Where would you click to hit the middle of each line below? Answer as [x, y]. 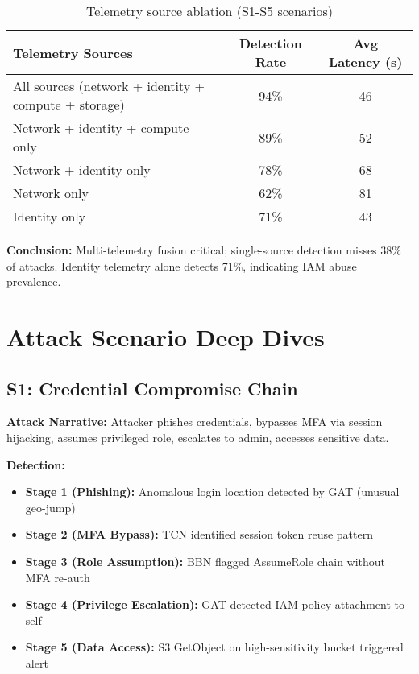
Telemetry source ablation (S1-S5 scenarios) [209, 11]
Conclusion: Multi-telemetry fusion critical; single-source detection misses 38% [204, 250]
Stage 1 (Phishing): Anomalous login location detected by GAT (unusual [212, 492]
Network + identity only [82, 170]
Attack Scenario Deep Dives [166, 336]
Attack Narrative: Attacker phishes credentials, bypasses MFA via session [195, 422]
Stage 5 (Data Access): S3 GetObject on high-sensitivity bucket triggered [214, 647]
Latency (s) [366, 62]
